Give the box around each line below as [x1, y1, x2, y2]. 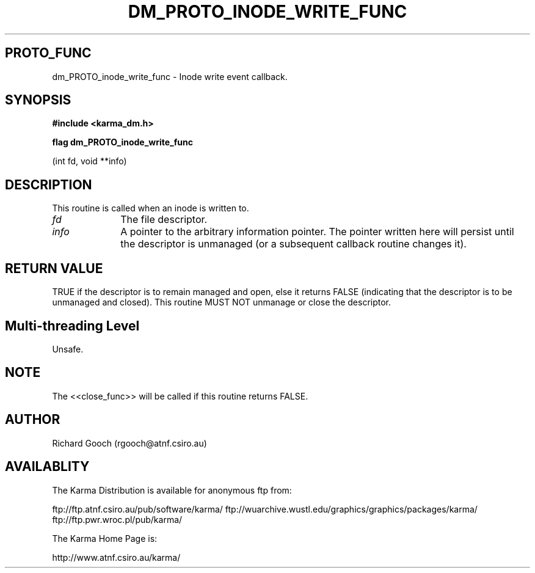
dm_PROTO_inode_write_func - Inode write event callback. [52, 71, 288, 82]
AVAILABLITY [5, 459, 90, 475]
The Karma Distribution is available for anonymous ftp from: [52, 484, 292, 495]
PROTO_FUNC [5, 45, 92, 61]
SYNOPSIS [5, 92, 71, 108]
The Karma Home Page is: [52, 533, 158, 544]
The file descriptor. [120, 213, 208, 226]
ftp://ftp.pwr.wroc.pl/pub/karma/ [52, 514, 183, 525]
